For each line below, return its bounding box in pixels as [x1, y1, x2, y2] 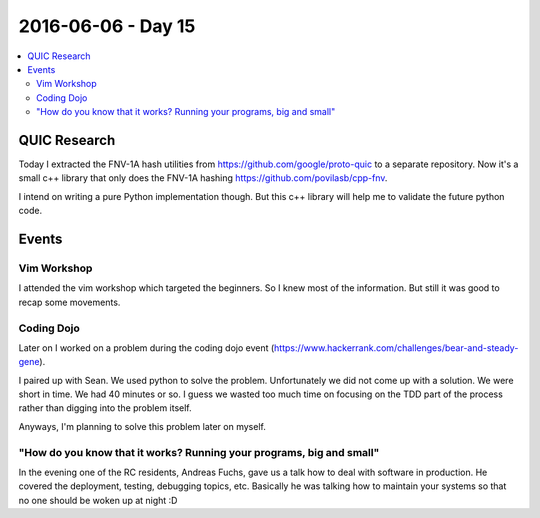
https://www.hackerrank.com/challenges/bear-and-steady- [273, 341, 519, 354]
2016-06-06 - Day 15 [18, 15, 196, 37]
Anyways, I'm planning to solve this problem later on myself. [18, 420, 267, 432]
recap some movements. [18, 296, 121, 308]
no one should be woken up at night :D [18, 494, 178, 506]
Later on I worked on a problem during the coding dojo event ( [18, 341, 275, 354]
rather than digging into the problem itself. [18, 402, 192, 414]
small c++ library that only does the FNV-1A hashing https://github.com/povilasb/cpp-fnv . [18, 172, 388, 184]
